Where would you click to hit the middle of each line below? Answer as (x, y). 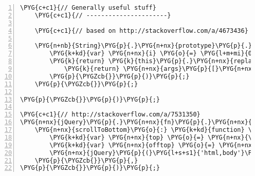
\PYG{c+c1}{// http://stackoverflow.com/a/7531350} (110, 115)
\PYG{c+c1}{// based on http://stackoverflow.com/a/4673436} (141, 31)
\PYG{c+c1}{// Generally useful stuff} (88, 8)
